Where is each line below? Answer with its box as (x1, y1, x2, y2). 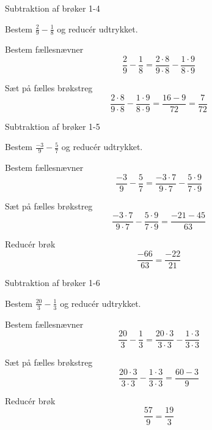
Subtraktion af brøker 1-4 (5, 2, 100, 14)
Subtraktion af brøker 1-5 (5, 119, 100, 132)
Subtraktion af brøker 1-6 (5, 276, 100, 289)
